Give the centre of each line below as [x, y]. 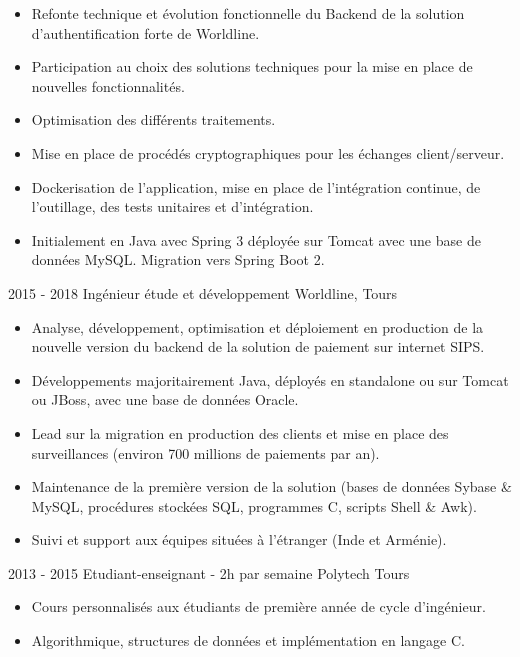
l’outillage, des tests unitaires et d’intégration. [172, 206]
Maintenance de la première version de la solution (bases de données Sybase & [271, 486]
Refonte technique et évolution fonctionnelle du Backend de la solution [248, 13]
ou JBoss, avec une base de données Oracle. [165, 399]
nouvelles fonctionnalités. [108, 85]
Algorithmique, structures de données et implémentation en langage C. [248, 640]
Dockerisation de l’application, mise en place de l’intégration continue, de [256, 186]
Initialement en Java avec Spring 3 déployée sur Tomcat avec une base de [256, 239]
